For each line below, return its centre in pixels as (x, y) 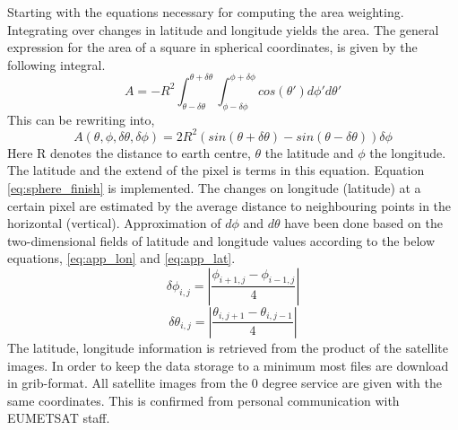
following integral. (56, 64)
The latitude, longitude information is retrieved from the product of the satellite (228, 347)
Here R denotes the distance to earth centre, (129, 152)
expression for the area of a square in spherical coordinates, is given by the (212, 47)
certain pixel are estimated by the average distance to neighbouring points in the (229, 205)
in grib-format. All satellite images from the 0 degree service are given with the (225, 383)
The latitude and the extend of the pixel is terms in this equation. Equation (216, 170)
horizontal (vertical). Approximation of (114, 223)
